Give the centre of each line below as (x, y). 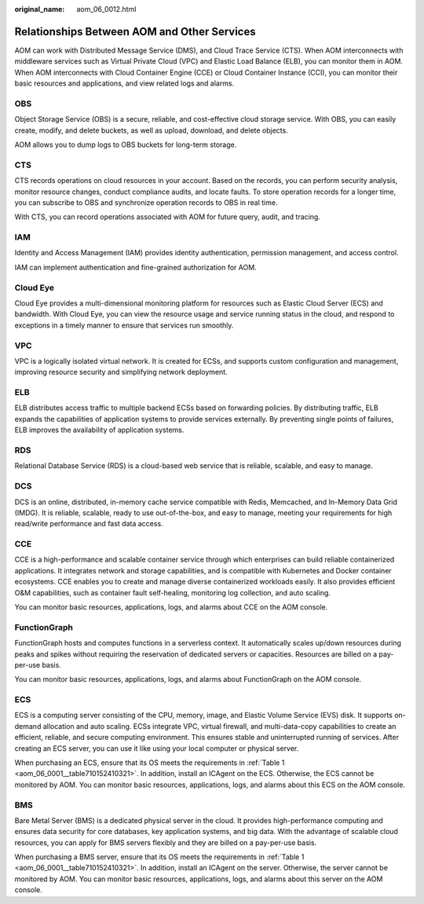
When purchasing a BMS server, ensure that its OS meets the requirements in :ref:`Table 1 (159, 857)
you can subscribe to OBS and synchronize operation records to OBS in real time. (146, 202)
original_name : (40, 9)
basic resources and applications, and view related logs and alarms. (124, 83)
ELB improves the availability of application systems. (99, 430)
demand (28, 726)
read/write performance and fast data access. (89, 524)
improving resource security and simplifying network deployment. (121, 372)
